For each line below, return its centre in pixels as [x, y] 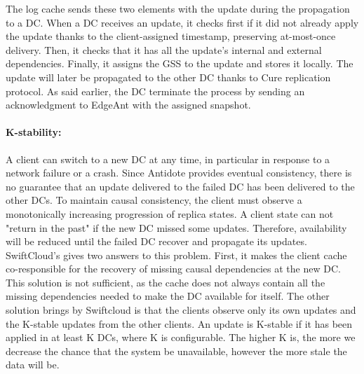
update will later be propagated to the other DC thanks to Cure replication [168, 77]
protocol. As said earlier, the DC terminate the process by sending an [155, 91]
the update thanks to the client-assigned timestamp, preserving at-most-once [171, 36]
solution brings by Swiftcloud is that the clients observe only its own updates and [181, 310]
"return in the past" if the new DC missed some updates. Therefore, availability [176, 227]
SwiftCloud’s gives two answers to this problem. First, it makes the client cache [176, 255]
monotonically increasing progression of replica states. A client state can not [170, 213]
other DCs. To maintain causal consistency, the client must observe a [154, 200]
